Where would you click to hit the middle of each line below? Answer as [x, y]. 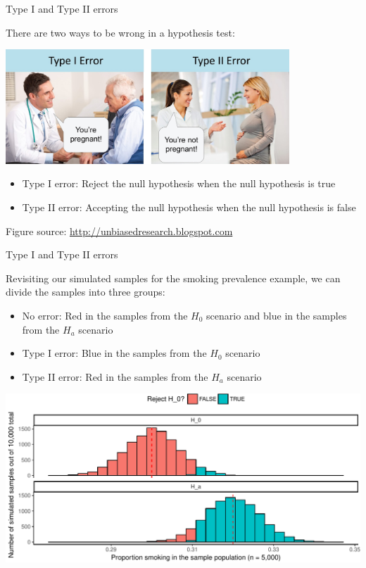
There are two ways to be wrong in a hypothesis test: [120, 32]
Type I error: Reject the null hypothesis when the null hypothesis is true [179, 183]
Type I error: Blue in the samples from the [114, 353]
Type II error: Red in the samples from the [115, 376]
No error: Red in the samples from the [105, 315]
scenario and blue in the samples [277, 315]
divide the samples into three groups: [86, 292]
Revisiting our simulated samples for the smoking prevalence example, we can [173, 278]
